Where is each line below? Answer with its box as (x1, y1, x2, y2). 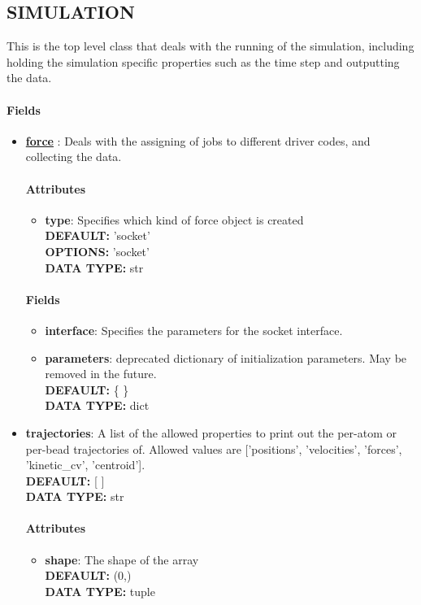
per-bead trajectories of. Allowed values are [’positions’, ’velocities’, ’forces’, (25, 440, 402, 457)
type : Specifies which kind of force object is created (45, 211, 304, 228)
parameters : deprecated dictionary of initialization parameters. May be (45, 349, 407, 366)
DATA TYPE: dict (45, 397, 150, 414)
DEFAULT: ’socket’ (45, 227, 150, 244)
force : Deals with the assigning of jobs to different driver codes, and (25, 132, 371, 149)
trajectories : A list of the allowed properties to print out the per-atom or (25, 424, 397, 441)
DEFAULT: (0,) (45, 567, 132, 584)
